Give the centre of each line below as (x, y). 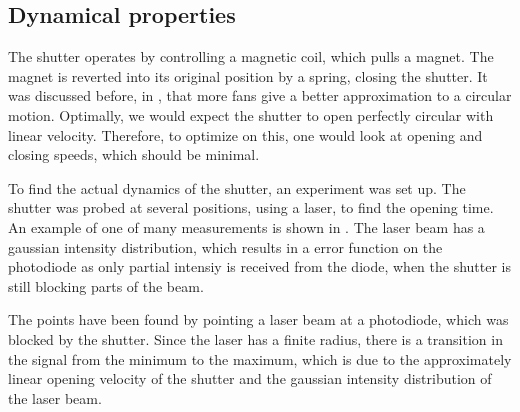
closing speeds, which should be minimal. (134, 154)
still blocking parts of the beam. (106, 285)
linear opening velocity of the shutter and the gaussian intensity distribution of (250, 378)
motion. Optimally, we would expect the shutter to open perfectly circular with (251, 114)
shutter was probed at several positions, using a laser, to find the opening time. (251, 207)
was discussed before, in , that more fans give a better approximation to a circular (260, 95)
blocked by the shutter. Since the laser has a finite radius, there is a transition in (255, 338)
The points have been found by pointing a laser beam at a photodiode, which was (258, 319)
